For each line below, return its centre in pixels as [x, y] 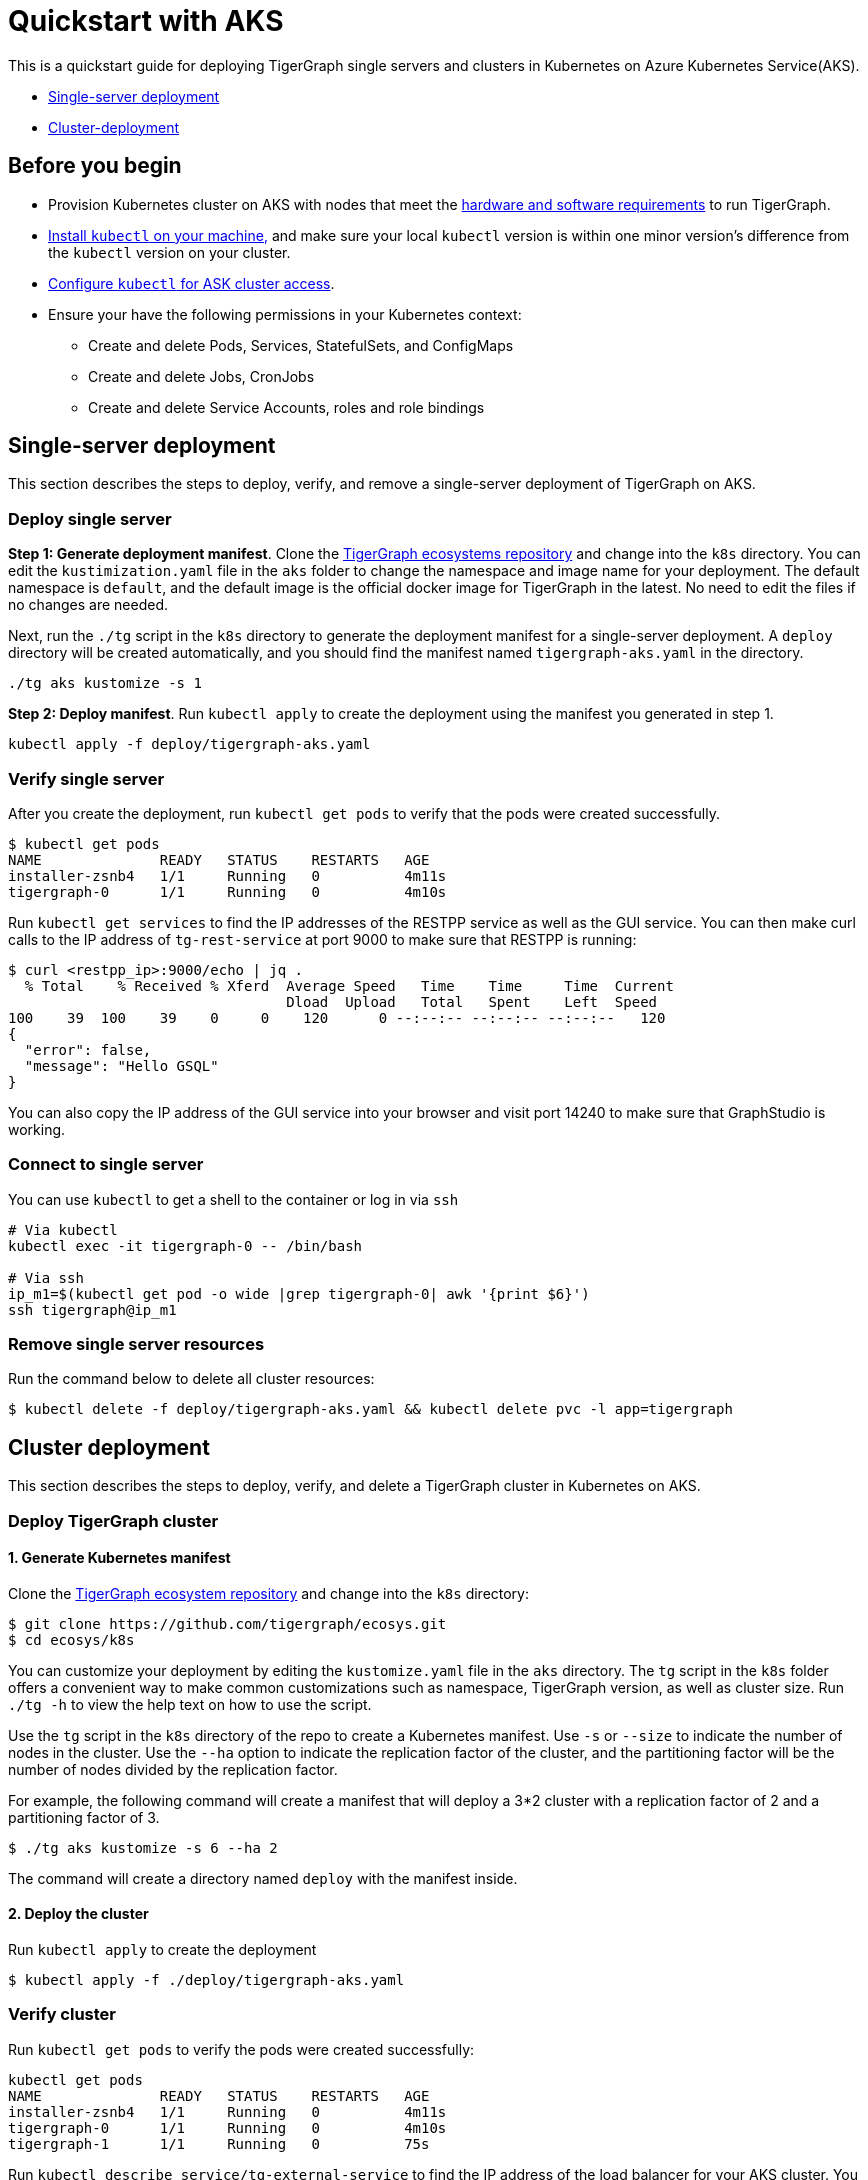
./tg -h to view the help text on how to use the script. [190, 1704]
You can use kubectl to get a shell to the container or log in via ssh [233, 1199]
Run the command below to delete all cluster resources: [191, 1379]
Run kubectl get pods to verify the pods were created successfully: [241, 2049]
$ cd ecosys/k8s [71, 1639]
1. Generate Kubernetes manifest [119, 1558]
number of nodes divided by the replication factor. [173, 1769]
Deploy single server [90, 518]
